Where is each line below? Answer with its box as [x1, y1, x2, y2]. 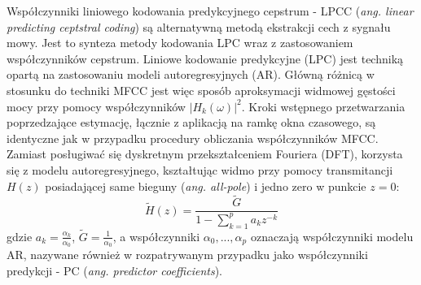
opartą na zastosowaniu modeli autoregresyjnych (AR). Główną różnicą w [7, 66, 375, 83]
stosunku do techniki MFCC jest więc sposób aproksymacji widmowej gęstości [7, 81, 396, 98]
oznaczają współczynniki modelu [250, 227, 414, 244]
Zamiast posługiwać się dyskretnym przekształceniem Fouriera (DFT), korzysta [7, 145, 403, 162]
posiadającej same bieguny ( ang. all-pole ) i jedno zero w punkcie [45, 177, 366, 194]
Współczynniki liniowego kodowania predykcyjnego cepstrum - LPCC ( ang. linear [7, 2, 414, 19]
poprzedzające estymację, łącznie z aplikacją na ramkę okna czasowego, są [7, 114, 376, 131]
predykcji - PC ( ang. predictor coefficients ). [7, 261, 222, 279]
